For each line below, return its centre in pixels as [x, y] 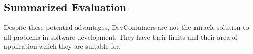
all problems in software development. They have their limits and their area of [121, 36]
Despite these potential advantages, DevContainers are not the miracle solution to [126, 27]
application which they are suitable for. [63, 46]
